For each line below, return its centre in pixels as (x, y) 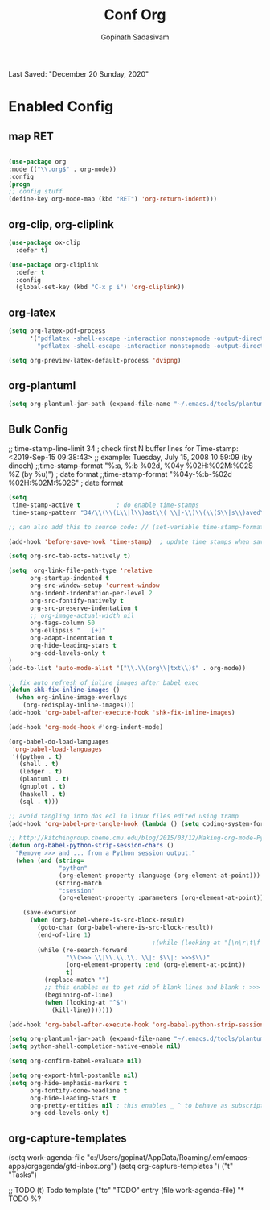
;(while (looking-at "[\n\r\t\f (207, 943)
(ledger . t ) (41, 772)
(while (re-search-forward (82, 950)
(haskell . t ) (43, 794)
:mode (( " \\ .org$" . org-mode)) (62, 169)
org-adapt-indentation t (71, 638)
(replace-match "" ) (77, 980)
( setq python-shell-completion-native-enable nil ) (95, 1046)
